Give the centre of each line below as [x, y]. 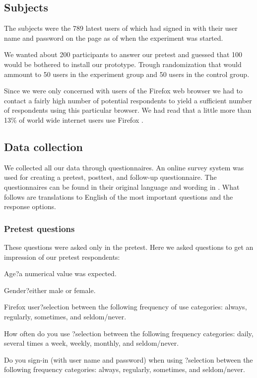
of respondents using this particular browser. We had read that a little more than [128, 110]
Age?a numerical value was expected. [60, 273]
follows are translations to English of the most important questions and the [119, 196]
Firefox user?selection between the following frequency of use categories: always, [126, 307]
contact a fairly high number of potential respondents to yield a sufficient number [128, 100]
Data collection [44, 146]
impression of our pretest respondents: [62, 257]
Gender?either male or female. [50, 290]
